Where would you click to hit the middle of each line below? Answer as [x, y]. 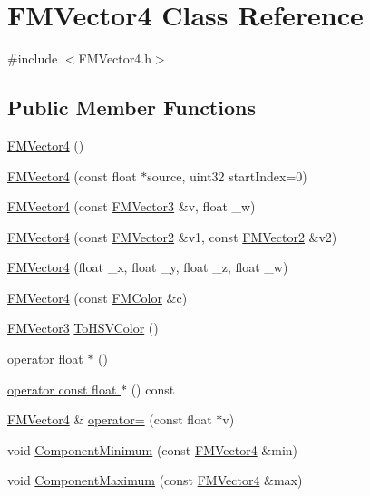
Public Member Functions [131, 107]
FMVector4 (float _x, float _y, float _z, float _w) [148, 267]
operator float [45, 359]
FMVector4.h [115, 58]
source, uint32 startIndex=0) [227, 175]
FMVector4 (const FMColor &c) [97, 297]
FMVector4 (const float [72, 175]
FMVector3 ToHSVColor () [83, 328]
